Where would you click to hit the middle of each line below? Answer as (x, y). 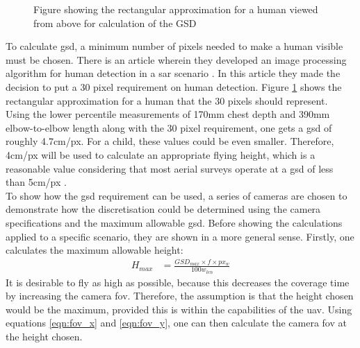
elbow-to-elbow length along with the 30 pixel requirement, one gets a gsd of (169, 127)
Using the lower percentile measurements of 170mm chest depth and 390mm (168, 114)
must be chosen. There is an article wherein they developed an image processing (176, 59)
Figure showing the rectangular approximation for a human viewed (176, 9)
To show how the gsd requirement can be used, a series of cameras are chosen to (177, 195)
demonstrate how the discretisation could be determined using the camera (163, 209)
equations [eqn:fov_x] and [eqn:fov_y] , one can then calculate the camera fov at (176, 323)
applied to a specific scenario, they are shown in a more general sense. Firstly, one (180, 236)
